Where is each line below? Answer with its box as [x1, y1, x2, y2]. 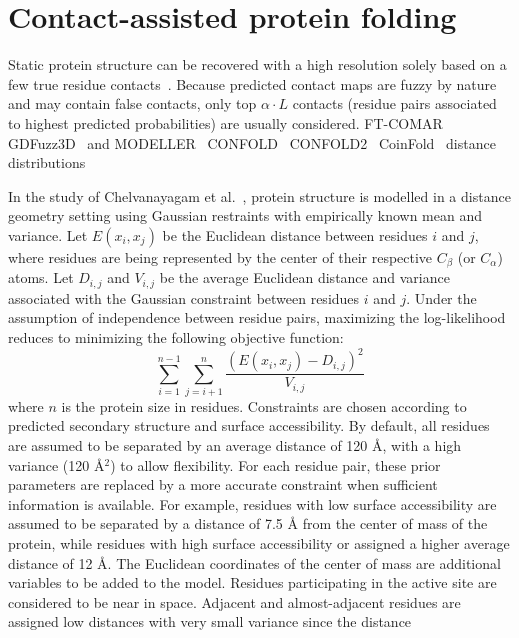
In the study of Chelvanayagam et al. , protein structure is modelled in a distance [8, 185, 511, 206]
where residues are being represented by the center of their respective [8, 246, 433, 267]
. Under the [406, 287, 477, 308]
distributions [8, 152, 86, 173]
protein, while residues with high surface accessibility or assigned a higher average [8, 532, 510, 553]
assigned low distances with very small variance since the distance [8, 611, 412, 632]
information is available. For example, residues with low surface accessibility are [8, 493, 497, 514]
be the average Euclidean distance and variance [159, 267, 450, 288]
